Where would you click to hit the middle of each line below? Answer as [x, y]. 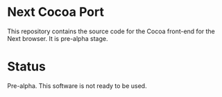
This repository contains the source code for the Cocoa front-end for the [111, 31]
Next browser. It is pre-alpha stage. [58, 38]
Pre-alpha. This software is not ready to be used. [77, 86]
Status [27, 67]
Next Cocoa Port [55, 12]
